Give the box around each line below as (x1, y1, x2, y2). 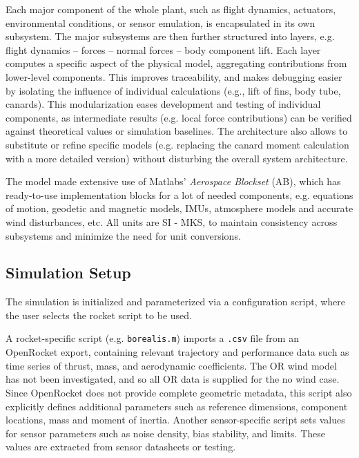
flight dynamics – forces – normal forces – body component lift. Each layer (6, 42, 321, 57)
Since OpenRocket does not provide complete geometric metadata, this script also (6, 385, 352, 399)
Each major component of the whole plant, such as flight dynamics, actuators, (6, 2, 336, 16)
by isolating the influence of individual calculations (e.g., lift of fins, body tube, (6, 83, 341, 97)
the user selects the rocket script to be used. (6, 307, 192, 322)
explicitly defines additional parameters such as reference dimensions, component (6, 399, 348, 413)
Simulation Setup (6, 262, 131, 283)
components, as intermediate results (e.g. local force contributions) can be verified (6, 110, 352, 124)
